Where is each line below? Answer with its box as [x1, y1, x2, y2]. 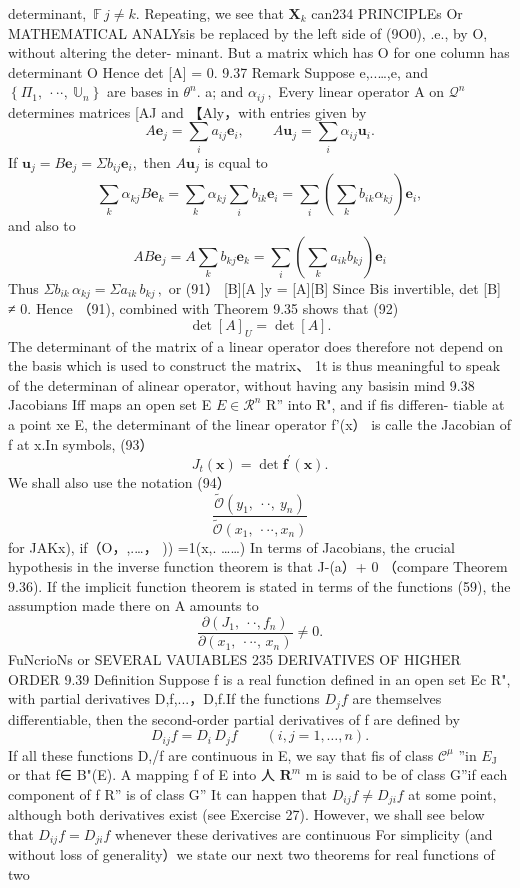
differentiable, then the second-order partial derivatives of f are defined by [8, 708, 460, 729]
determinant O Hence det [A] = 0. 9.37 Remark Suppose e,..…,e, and [8, 61, 429, 82]
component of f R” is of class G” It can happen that [8, 783, 328, 804]
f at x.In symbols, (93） [8, 433, 154, 454]
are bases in [107, 81, 179, 102]
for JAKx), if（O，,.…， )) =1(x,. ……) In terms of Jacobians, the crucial [8, 536, 455, 557]
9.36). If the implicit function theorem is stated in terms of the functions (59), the [8, 575, 511, 596]
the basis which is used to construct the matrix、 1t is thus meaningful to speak [8, 355, 501, 376]
